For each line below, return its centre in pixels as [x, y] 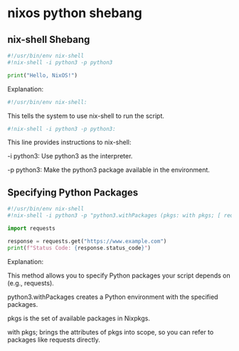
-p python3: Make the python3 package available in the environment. [108, 170]
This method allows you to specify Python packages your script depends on [119, 275]
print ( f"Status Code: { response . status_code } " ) [79, 248]
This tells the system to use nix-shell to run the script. [86, 116]
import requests [31, 228]
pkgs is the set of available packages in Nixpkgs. [79, 318]
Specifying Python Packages [73, 192]
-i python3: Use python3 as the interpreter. [70, 156]
